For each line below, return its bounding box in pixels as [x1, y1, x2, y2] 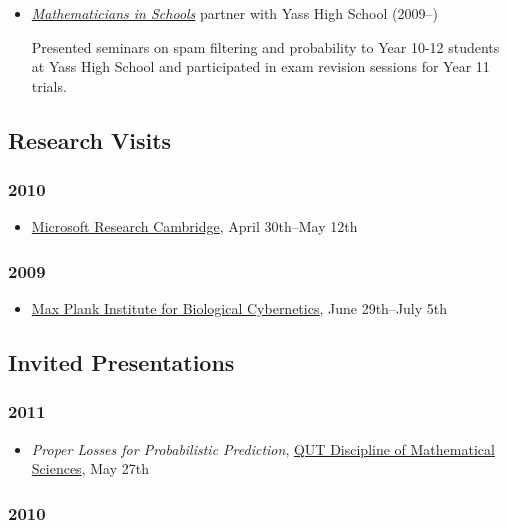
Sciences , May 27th [31, 458, 149, 479]
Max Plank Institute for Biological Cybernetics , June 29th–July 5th [31, 298, 448, 319]
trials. [31, 75, 67, 96]
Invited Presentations [8, 347, 235, 378]
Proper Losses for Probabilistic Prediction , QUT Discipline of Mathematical [31, 438, 495, 459]
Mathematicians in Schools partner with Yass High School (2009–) [31, 3, 438, 23]
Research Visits [8, 124, 172, 155]
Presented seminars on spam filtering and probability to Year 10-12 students [31, 36, 500, 57]
